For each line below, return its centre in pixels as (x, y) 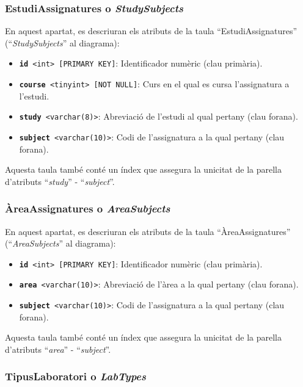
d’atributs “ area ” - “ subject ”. (58, 349)
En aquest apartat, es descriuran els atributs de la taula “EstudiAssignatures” (151, 31)
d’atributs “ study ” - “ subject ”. (60, 181)
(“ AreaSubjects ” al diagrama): (60, 243)
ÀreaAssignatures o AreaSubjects (88, 208)
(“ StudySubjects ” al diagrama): (62, 42)
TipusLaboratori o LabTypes (76, 376)
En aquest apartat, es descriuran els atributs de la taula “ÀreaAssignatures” (148, 231)
